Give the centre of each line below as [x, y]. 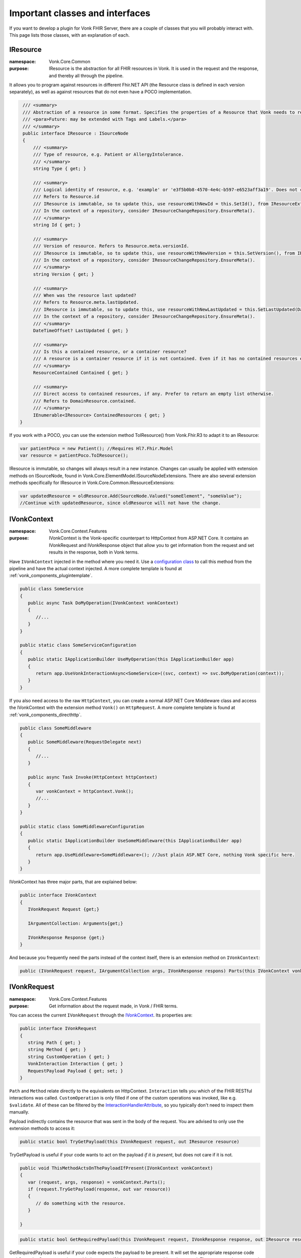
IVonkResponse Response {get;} [66, 937]
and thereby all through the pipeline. [86, 75]
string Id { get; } [57, 225]
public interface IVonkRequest [58, 1029]
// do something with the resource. [81, 1203]
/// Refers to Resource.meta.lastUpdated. [86, 302]
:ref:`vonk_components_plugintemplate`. [51, 576]
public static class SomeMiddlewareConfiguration [82, 826]
